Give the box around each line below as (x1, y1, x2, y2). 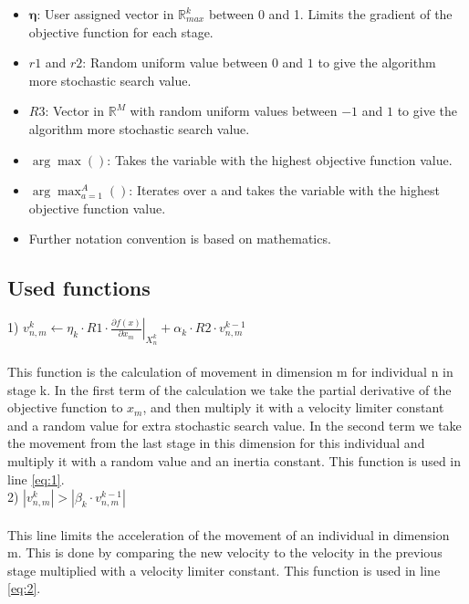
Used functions (7, 274, 151, 302)
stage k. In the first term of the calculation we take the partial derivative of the (7, 380, 452, 399)
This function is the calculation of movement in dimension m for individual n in (7, 361, 453, 380)
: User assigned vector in (36, 5, 174, 23)
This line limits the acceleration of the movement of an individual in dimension (7, 525, 450, 544)
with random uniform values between (130, 101, 338, 120)
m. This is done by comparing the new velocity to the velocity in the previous (7, 543, 443, 562)
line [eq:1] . (7, 469, 65, 488)
